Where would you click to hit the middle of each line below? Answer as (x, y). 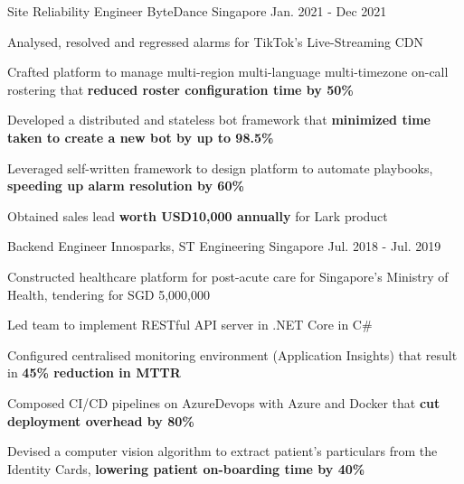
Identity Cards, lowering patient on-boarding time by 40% (186, 468)
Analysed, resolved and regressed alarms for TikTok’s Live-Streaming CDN (215, 41)
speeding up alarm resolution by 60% (126, 186)
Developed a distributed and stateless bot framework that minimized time (219, 120)
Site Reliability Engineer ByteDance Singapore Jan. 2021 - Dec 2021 (197, 11)
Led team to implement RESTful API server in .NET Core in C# (190, 325)
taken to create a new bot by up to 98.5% (141, 137)
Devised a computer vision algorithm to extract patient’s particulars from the (223, 451)
